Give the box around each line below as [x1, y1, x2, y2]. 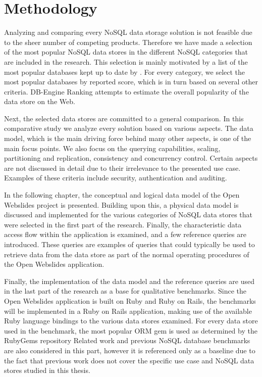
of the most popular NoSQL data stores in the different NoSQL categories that [4, 46, 248, 57]
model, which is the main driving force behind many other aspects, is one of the [4, 133, 251, 144]
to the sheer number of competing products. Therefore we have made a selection [4, 36, 252, 47]
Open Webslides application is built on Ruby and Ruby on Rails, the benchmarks [4, 295, 256, 306]
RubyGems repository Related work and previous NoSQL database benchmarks [4, 335, 250, 346]
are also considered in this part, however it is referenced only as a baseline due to [4, 345, 255, 355]
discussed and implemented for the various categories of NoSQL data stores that [4, 209, 253, 220]
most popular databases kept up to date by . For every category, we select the [4, 66, 245, 77]
